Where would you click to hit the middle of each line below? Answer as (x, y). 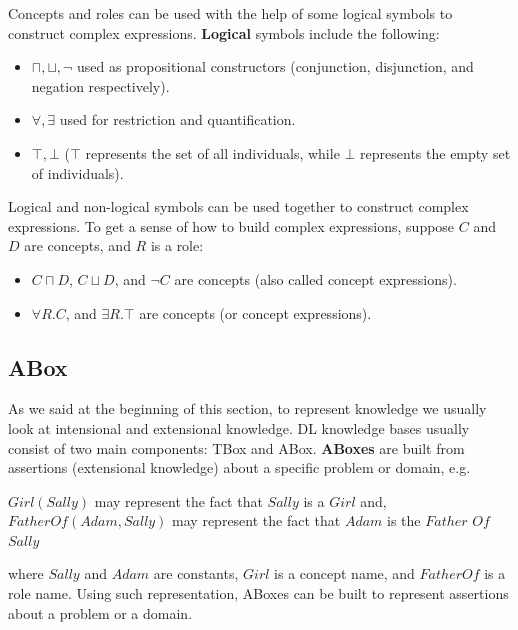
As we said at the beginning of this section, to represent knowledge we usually (247, 408)
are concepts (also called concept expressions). (315, 278)
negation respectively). (100, 85)
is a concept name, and (344, 573)
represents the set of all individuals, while (212, 152)
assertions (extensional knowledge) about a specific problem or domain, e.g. (239, 467)
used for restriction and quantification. (177, 119)
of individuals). (77, 172)
